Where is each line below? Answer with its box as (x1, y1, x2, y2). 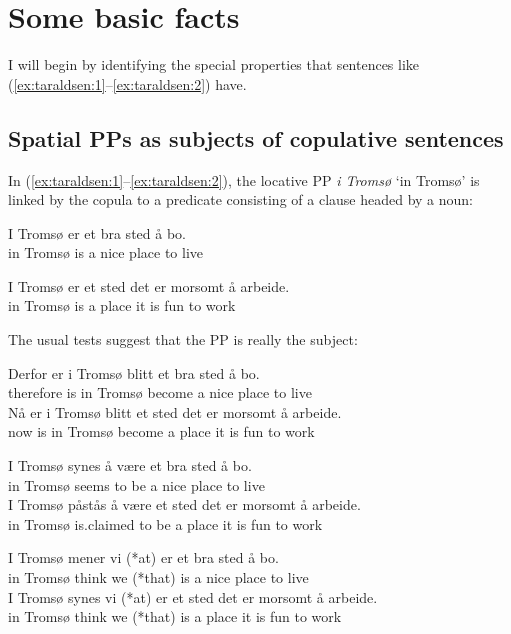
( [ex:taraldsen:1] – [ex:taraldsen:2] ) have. (8, 73, 247, 94)
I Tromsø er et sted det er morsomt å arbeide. (8, 275, 290, 296)
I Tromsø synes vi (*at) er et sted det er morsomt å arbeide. (8, 586, 378, 607)
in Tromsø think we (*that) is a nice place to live (8, 567, 309, 588)
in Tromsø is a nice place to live (8, 242, 203, 263)
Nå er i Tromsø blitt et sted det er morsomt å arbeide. (8, 401, 342, 422)
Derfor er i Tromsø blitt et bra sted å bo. (8, 362, 260, 383)
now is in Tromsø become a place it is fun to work (8, 421, 315, 442)
